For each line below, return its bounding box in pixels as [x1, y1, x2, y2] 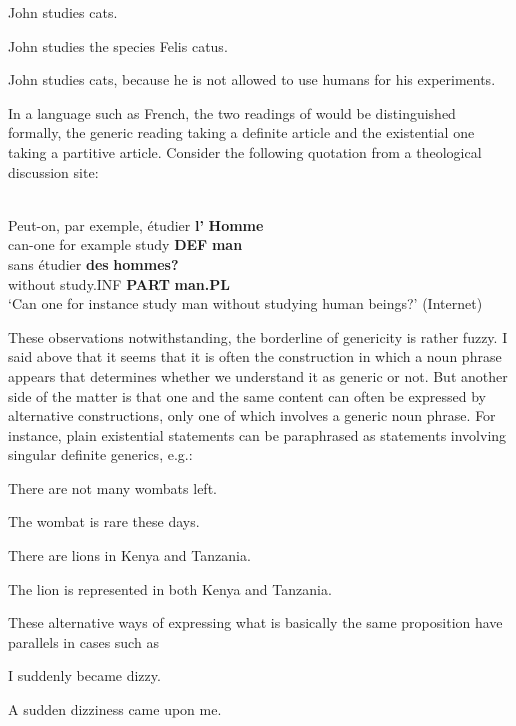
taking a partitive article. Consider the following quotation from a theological [8, 141, 482, 162]
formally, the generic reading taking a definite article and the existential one [8, 122, 475, 143]
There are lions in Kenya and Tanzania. [8, 545, 251, 566]
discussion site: [8, 161, 99, 182]
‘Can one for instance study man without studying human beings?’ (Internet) [8, 293, 483, 314]
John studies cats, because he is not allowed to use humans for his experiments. [8, 69, 496, 90]
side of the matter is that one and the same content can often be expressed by [8, 385, 486, 406]
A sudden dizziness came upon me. [8, 699, 222, 720]
